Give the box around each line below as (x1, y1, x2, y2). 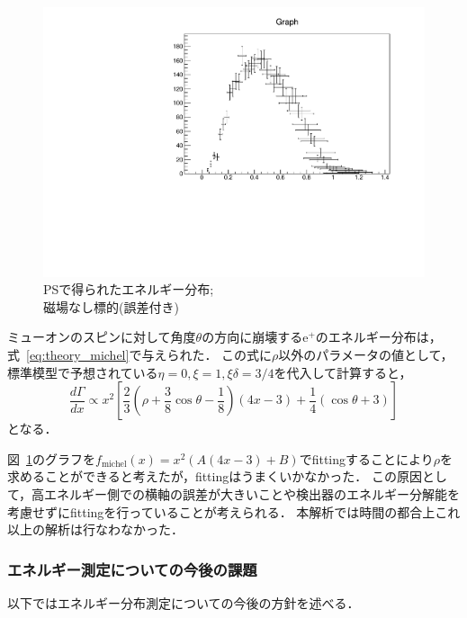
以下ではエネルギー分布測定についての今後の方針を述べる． (7, 594, 360, 612)
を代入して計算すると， (274, 363, 412, 381)
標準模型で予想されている (7, 363, 158, 381)
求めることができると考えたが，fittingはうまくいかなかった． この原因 (7, 467, 422, 486)
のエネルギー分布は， (315, 327, 442, 346)
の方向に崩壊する (202, 327, 303, 346)
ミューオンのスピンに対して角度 (7, 327, 196, 346)
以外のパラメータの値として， (278, 345, 454, 364)
